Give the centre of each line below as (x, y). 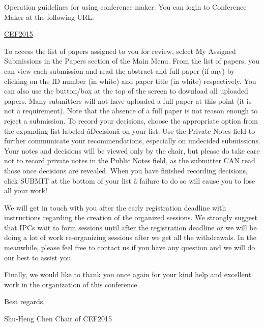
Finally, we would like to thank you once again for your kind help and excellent (128, 274)
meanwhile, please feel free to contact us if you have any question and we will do (130, 247)
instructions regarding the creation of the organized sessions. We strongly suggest (131, 217)
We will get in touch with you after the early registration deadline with (115, 207)
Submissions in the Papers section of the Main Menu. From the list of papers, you (132, 61)
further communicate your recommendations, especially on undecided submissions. (132, 141)
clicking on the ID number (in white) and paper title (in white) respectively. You (130, 81)
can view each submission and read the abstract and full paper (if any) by (120, 70)
